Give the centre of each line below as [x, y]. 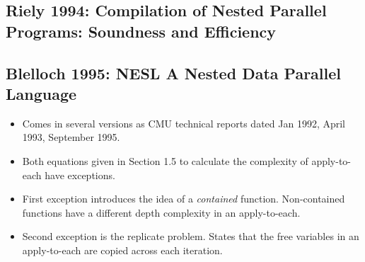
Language [41, 93]
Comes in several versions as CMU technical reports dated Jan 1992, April [184, 123]
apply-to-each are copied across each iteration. [122, 250]
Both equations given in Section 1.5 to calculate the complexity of [165, 160]
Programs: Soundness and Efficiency [141, 31]
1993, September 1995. [71, 137]
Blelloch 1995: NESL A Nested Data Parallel [173, 73]
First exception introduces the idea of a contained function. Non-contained [184, 199]
